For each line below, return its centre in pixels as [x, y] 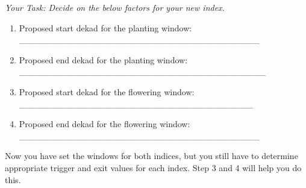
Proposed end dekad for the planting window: [103, 59]
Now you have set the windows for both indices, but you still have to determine [151, 156]
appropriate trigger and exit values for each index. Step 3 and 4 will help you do [153, 167]
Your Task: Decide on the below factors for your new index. [115, 7]
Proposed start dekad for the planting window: [105, 27]
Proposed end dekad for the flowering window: [105, 124]
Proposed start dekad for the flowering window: [107, 91]
